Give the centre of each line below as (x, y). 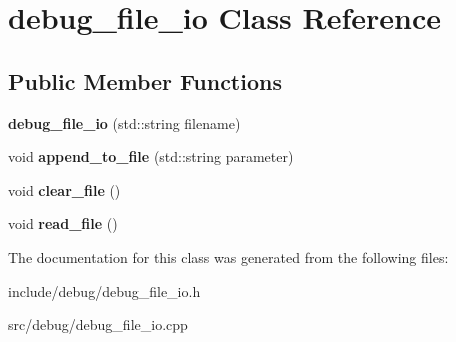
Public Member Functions (145, 80)
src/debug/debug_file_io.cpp (98, 324)
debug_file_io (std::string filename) (124, 122)
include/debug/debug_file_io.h (104, 290)
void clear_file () (64, 189)
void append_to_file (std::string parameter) (151, 156)
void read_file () (63, 223)
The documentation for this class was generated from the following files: (228, 256)
